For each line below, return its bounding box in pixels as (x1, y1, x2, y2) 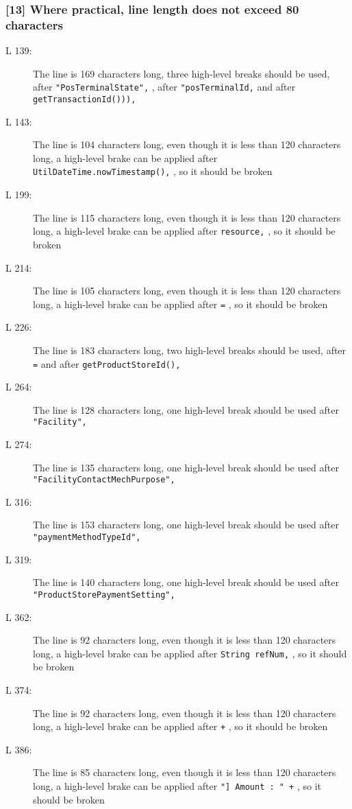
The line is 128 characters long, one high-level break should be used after (33, 402, 339, 417)
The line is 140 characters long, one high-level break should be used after (33, 575, 339, 589)
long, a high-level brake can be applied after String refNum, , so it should (33, 646, 347, 660)
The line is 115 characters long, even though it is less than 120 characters (33, 210, 341, 224)
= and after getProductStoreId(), (33, 356, 181, 371)
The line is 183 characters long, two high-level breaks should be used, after (33, 342, 347, 357)
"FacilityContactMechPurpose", (33, 475, 175, 485)
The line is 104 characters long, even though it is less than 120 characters (33, 137, 341, 152)
